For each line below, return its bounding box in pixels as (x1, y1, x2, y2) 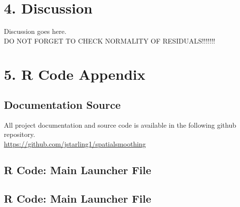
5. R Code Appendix (4, 64, 145, 84)
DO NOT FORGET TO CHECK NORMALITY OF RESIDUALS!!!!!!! (4, 35, 215, 45)
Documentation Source (4, 97, 121, 112)
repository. (4, 129, 35, 139)
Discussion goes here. (4, 26, 66, 36)
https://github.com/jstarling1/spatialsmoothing (4, 139, 146, 149)
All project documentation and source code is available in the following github (4, 119, 236, 130)
